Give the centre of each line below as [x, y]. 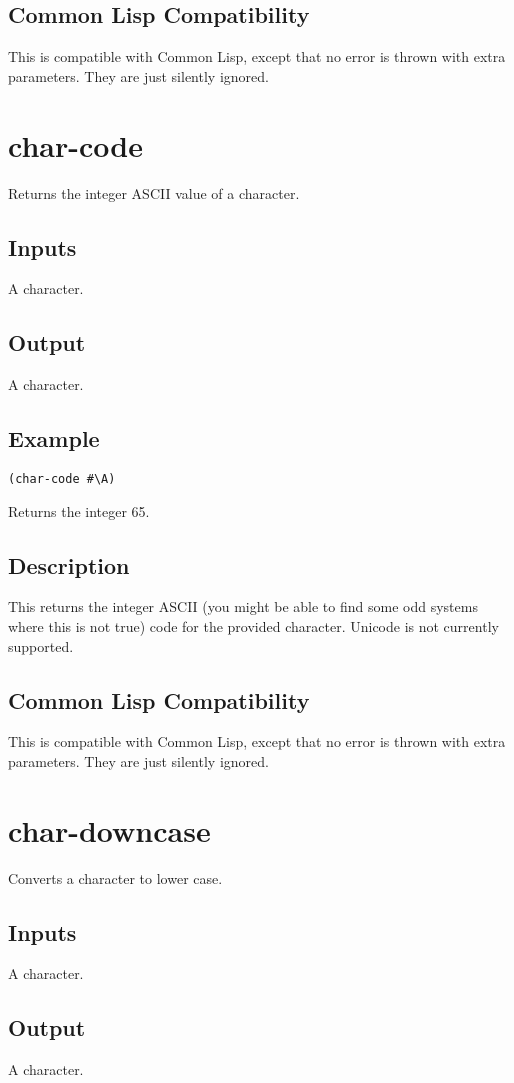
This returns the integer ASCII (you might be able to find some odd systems [243, 606]
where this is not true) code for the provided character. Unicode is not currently [253, 625]
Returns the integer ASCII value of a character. [154, 192]
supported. [41, 645]
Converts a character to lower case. [115, 877]
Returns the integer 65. [79, 510]
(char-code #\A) [62, 478]
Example [54, 438]
